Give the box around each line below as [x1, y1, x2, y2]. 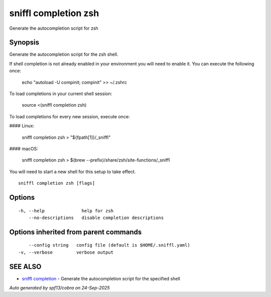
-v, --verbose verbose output [18, 249, 114, 255]
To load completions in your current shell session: [9, 91, 112, 97]
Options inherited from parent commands [9, 228, 142, 236]
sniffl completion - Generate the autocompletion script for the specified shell [22, 275, 180, 281]
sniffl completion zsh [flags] [18, 180, 95, 186]
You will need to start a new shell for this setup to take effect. [9, 169, 136, 175]
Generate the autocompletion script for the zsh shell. [9, 51, 118, 57]
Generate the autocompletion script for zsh [9, 25, 99, 31]
